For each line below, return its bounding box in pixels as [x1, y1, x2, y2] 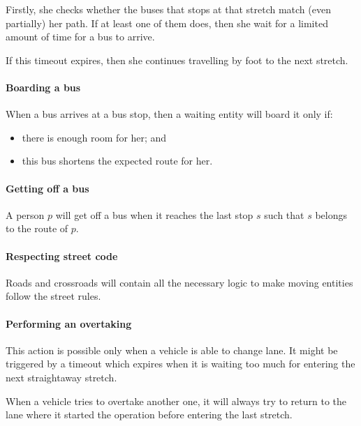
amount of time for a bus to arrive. [6, 29, 155, 44]
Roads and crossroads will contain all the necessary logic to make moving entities [6, 275, 353, 289]
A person [6, 207, 45, 222]
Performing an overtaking [6, 316, 132, 330]
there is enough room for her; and [22, 130, 167, 144]
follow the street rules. [6, 289, 101, 303]
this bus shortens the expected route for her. [22, 153, 213, 168]
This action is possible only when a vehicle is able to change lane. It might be [6, 342, 338, 357]
